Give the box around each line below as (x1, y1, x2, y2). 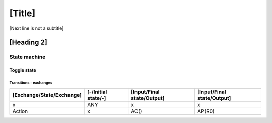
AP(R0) (197, 108, 215, 115)
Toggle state (9, 67, 36, 73)
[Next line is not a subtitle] (9, 25, 64, 31)
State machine (9, 53, 46, 60)
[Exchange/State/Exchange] (12, 91, 82, 98)
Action (12, 108, 28, 115)
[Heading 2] (9, 38, 47, 47)
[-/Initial (87, 88, 107, 95)
